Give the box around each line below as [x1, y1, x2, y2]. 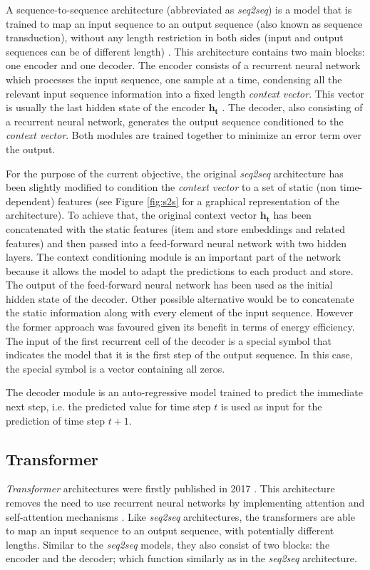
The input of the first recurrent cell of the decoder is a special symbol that [6, 333, 332, 348]
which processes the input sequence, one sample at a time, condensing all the [6, 71, 342, 86]
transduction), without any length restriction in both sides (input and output [6, 30, 344, 45]
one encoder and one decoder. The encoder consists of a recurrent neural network [6, 58, 361, 73]
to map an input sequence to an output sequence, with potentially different [6, 523, 334, 538]
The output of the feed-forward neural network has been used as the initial [6, 277, 333, 292]
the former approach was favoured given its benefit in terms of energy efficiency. [6, 319, 355, 334]
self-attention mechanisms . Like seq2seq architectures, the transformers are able [6, 509, 355, 524]
